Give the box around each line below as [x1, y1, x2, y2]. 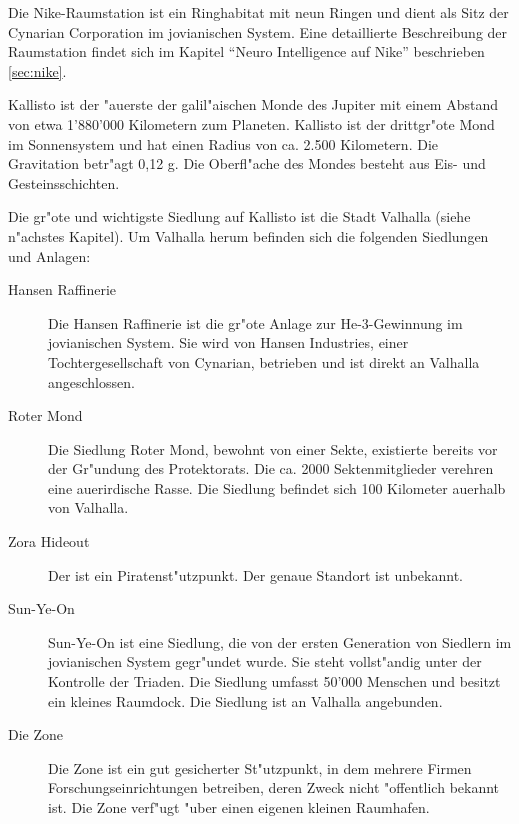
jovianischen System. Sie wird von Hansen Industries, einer [48, 332, 409, 353]
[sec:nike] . [8, 60, 67, 81]
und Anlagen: [8, 245, 91, 266]
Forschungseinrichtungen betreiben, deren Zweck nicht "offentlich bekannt [48, 777, 500, 798]
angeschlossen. [48, 371, 135, 392]
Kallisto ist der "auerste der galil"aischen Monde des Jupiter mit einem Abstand [8, 94, 498, 115]
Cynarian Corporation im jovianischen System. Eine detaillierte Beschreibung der [8, 21, 508, 42]
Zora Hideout [8, 531, 90, 552]
